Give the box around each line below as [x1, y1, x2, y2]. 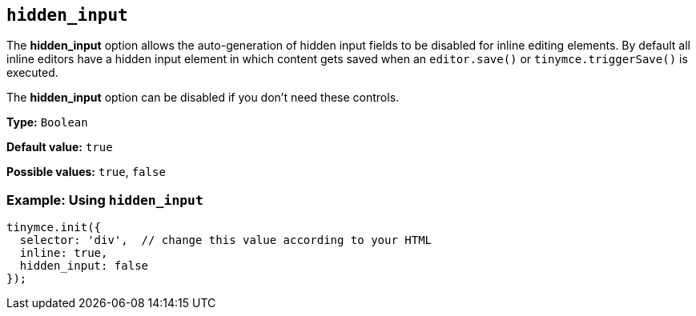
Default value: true [6, 140, 113, 154]
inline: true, [19, 246, 108, 260]
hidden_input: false [19, 259, 149, 273]
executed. [6, 66, 58, 80]
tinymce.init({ [6, 221, 102, 234]
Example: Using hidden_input [6, 191, 203, 208]
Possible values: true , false [6, 165, 166, 179]
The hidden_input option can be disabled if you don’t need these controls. [6, 90, 400, 105]
